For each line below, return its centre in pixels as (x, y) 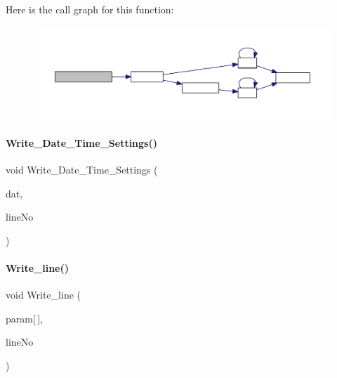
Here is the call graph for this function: (90, 9)
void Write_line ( (44, 295)
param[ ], (24, 318)
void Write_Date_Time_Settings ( (82, 170)
